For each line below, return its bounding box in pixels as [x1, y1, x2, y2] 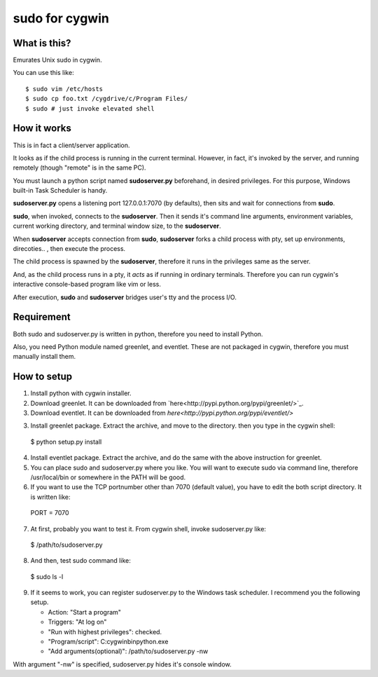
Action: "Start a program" [48, 608, 122, 616]
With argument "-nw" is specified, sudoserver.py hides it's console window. [13, 659, 232, 669]
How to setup [13, 371, 73, 383]
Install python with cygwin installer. [30, 389, 132, 397]
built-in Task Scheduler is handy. [13, 186, 108, 195]
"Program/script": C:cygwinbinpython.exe [48, 638, 169, 646]
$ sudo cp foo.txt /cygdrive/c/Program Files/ [25, 95, 188, 103]
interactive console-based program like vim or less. [13, 280, 161, 289]
